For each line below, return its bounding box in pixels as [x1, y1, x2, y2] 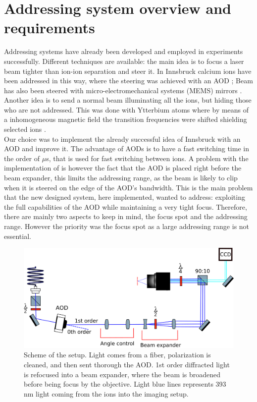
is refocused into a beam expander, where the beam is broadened [24, 369, 221, 379]
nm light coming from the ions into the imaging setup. [24, 388, 189, 399]
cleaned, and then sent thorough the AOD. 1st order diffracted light [24, 359, 230, 370]
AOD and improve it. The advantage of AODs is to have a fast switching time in [4, 143, 249, 154]
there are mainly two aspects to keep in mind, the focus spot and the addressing [4, 211, 248, 222]
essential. [4, 230, 31, 241]
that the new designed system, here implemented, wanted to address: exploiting [4, 192, 245, 202]
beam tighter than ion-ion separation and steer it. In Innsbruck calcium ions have [4, 65, 252, 76]
